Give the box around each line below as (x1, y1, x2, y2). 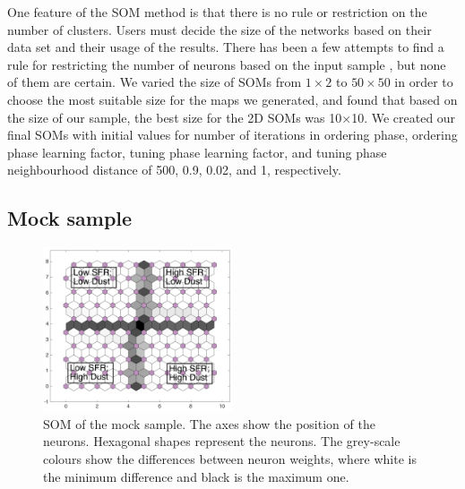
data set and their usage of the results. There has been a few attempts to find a (7, 38, 444, 56)
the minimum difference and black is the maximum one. (43, 467, 349, 485)
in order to (394, 73, 453, 91)
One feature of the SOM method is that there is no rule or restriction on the (7, 3, 427, 21)
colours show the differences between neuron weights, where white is (43, 449, 417, 468)
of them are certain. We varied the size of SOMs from (7, 73, 302, 91)
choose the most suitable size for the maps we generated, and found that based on (7, 90, 458, 108)
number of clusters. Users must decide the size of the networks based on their (7, 20, 432, 39)
